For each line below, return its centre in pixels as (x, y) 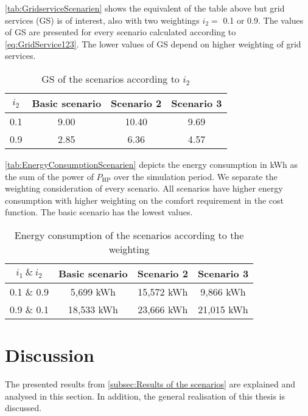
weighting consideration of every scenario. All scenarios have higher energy (144, 188)
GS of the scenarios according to (110, 78)
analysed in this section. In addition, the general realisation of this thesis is (145, 396)
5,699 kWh (93, 291)
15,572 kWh (163, 291)
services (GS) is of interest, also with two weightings (102, 20)
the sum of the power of (49, 176)
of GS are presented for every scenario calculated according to (121, 32)
